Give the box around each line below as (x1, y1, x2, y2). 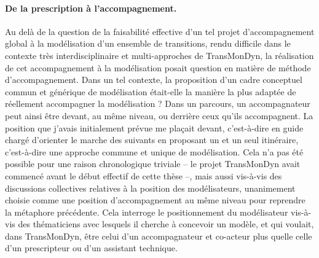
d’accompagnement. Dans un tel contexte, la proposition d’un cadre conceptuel (5, 73, 302, 86)
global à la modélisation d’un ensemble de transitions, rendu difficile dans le (5, 37, 291, 50)
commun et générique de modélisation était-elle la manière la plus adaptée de (5, 85, 296, 98)
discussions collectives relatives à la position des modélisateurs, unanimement (5, 181, 296, 194)
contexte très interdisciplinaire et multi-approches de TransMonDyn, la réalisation (5, 49, 314, 61)
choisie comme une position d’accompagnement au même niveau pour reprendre (5, 193, 305, 206)
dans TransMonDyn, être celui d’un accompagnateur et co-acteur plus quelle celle (5, 229, 312, 242)
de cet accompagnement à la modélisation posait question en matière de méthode (5, 61, 311, 74)
